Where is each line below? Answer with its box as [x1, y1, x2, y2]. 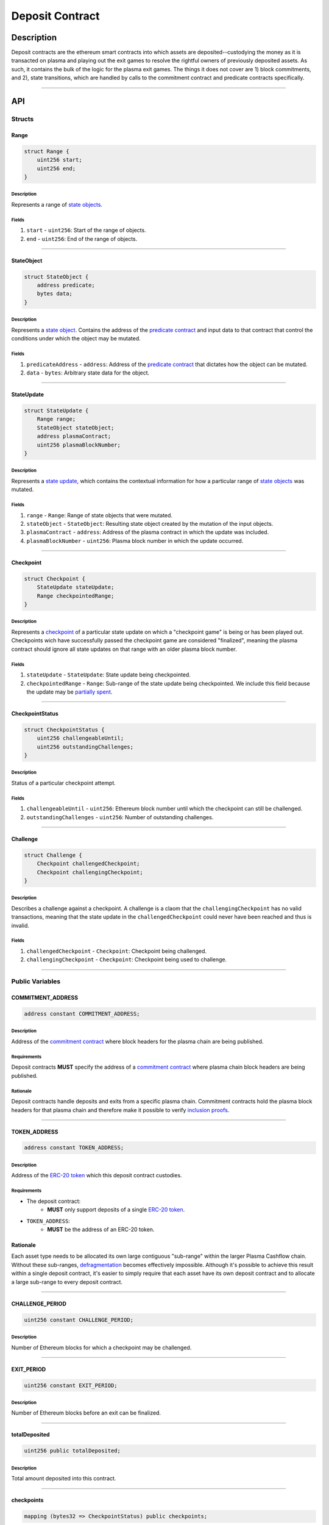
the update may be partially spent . [26, 688, 113, 695]
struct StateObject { [24, 273, 89, 280]
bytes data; [37, 290, 73, 297]
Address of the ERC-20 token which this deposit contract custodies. [11, 1172, 182, 1179]
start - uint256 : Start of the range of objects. [26, 226, 146, 234]
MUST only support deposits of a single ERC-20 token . [47, 1206, 185, 1213]
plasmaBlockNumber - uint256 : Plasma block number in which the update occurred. [26, 537, 244, 544]
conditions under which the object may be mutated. [11, 335, 141, 342]
